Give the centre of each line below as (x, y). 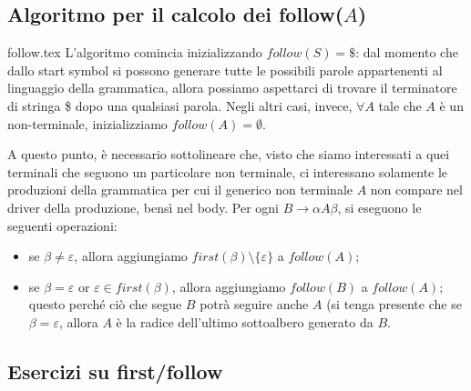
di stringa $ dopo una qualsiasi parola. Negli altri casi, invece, (180, 105)
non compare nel (416, 190)
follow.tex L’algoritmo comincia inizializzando (135, 52)
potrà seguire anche (254, 304)
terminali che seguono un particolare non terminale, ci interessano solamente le (228, 171)
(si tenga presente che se (394, 304)
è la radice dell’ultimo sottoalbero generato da (245, 321)
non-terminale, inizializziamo (87, 123)
